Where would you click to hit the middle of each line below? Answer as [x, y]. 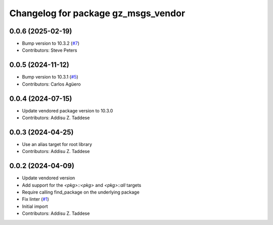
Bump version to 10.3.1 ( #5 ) [50, 77]
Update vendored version [49, 178]
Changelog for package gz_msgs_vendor [97, 13]
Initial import [35, 206]
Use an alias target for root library [57, 144]
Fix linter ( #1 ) [35, 199]
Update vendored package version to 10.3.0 [67, 110]
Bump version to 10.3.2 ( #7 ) [51, 44]
